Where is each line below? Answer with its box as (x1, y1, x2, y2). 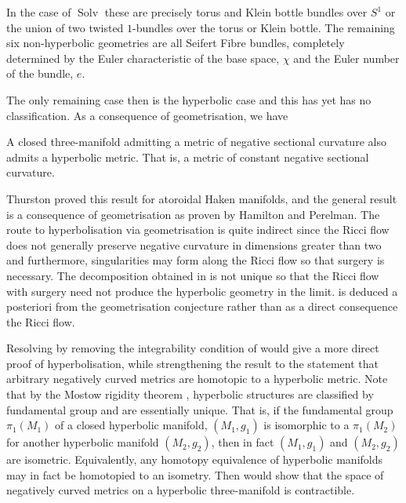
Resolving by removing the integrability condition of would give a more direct (6, 340, 379, 356)
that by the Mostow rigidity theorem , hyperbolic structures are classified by (6, 386, 374, 403)
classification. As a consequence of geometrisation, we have (6, 107, 288, 123)
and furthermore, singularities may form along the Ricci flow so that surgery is (6, 252, 385, 268)
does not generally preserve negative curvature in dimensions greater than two (6, 236, 382, 253)
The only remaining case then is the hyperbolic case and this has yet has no (6, 91, 372, 108)
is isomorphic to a (263, 417, 350, 433)
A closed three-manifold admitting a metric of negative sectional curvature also (6, 133, 386, 150)
